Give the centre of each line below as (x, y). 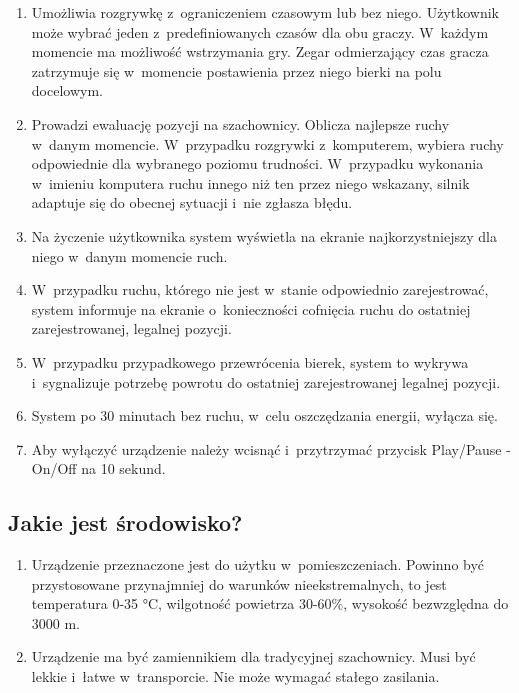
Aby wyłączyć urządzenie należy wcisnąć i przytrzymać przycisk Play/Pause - (271, 448)
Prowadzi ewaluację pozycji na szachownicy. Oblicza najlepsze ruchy (240, 123)
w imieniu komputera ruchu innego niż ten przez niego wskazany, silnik (250, 182)
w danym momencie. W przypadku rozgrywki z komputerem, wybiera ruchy (267, 143)
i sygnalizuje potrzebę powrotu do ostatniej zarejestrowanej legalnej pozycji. (266, 381)
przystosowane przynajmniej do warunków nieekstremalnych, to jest (239, 583)
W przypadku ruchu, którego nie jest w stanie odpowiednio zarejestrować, (260, 289)
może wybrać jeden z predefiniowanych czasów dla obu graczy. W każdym (260, 31)
